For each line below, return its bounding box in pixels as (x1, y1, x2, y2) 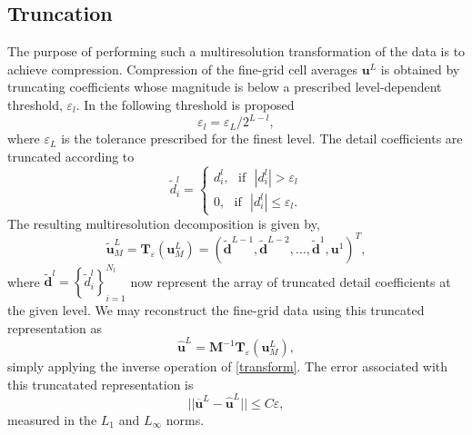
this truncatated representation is (7, 374, 194, 393)
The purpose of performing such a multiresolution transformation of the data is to (7, 42, 466, 61)
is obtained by (380, 59, 460, 78)
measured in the (7, 410, 97, 430)
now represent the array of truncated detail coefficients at (130, 272, 451, 291)
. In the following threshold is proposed (75, 94, 295, 114)
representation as (7, 318, 103, 337)
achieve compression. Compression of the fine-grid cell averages (7, 59, 358, 78)
